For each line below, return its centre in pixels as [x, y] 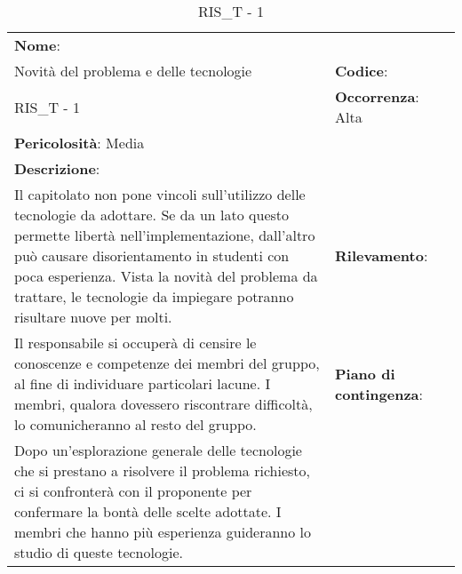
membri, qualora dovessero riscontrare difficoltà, [163, 404]
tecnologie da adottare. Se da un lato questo [152, 215]
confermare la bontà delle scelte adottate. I [148, 511]
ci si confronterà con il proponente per [133, 491]
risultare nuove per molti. [93, 317]
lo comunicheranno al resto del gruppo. [135, 424]
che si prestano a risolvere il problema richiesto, [162, 470]
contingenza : [379, 394]
